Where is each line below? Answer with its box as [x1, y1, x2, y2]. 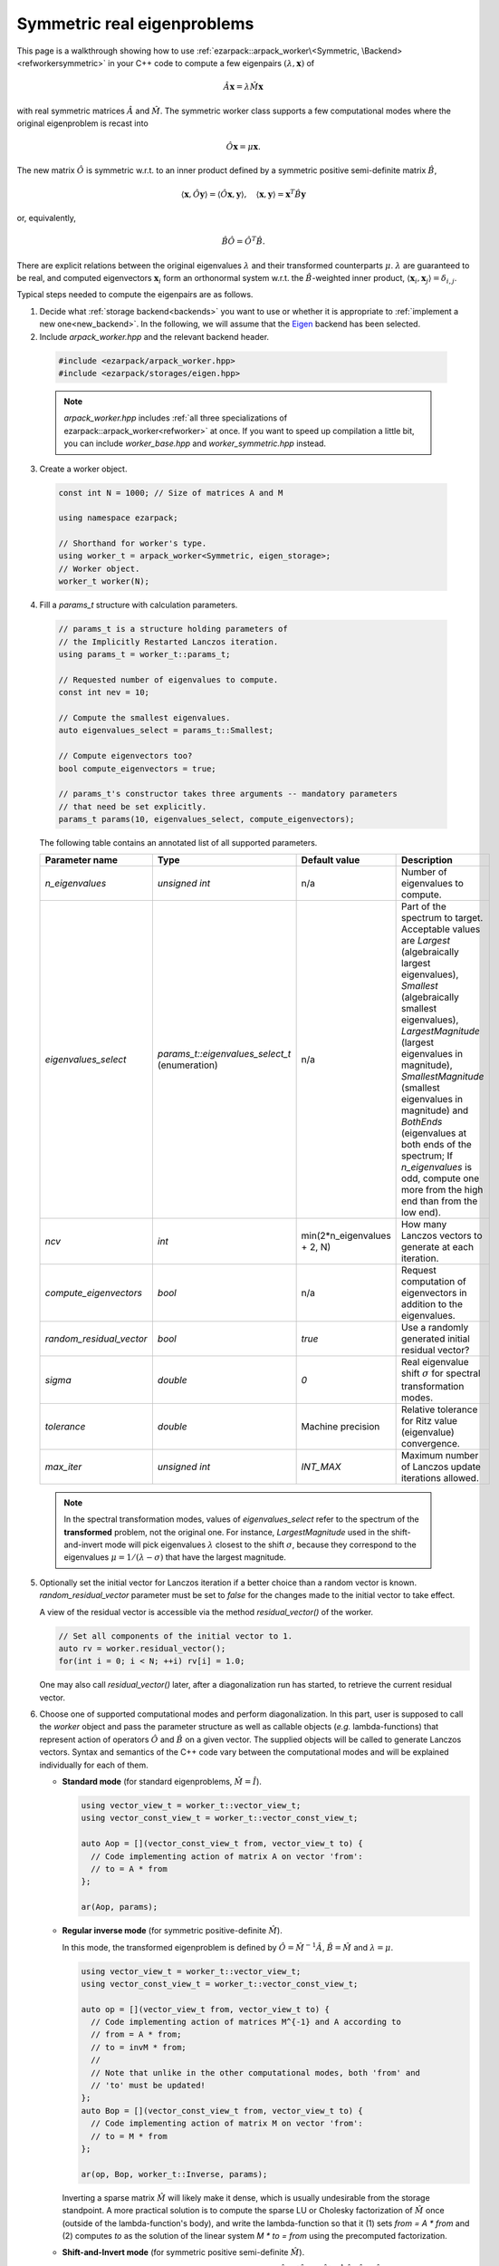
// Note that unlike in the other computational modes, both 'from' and [91, 2067, 421, 2077]
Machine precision [301, 1419, 380, 1432]
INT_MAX [301, 1460, 341, 1473]
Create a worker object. [39, 463, 128, 474]
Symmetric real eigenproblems [16, 14, 254, 34]
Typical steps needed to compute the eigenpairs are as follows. [16, 289, 254, 300]
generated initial [401, 1332, 470, 1345]
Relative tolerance [401, 1403, 478, 1416]
